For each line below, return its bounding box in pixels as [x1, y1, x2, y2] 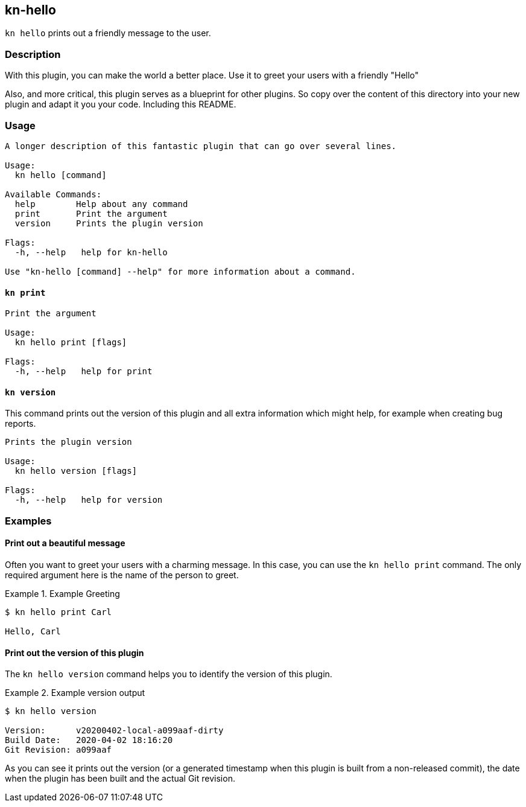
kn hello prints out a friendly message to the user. [5, 28, 211, 39]
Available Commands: [5, 189, 102, 199]
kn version [5, 387, 56, 397]
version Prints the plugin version [14, 218, 203, 228]
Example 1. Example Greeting [5, 588, 120, 599]
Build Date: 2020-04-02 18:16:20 [5, 735, 173, 745]
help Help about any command [14, 199, 188, 209]
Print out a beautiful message [5, 538, 125, 549]
